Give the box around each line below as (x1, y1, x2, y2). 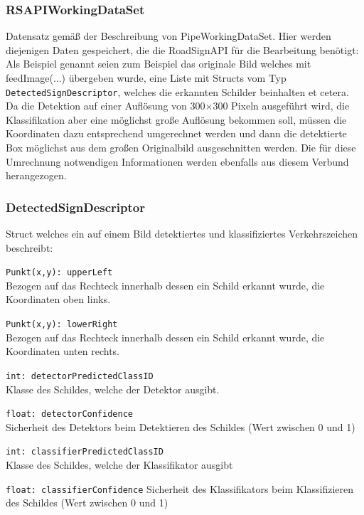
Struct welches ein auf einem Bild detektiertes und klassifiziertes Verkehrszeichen (6, 226, 358, 241)
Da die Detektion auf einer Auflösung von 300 (6, 98, 205, 113)
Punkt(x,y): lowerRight (6, 319, 118, 330)
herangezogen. (6, 168, 67, 183)
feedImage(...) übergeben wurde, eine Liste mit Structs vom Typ (6, 70, 287, 85)
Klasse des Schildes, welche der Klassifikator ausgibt (6, 457, 233, 472)
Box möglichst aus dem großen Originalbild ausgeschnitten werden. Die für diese (6, 140, 356, 155)
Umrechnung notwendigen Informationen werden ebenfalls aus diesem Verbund (6, 154, 349, 169)
